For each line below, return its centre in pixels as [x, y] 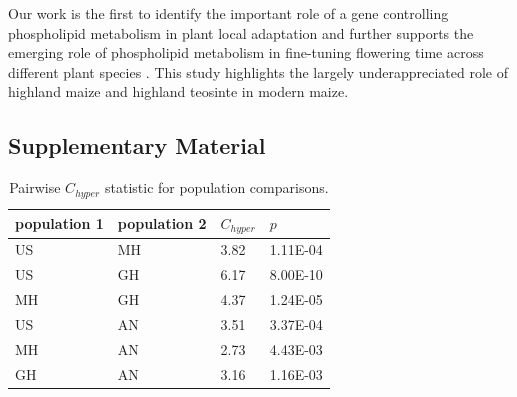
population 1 [59, 223]
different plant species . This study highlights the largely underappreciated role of [258, 71]
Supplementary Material [137, 145]
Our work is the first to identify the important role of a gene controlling [228, 13]
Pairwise [35, 187]
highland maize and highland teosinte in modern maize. [178, 91]
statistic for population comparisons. [216, 187]
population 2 [162, 223]
